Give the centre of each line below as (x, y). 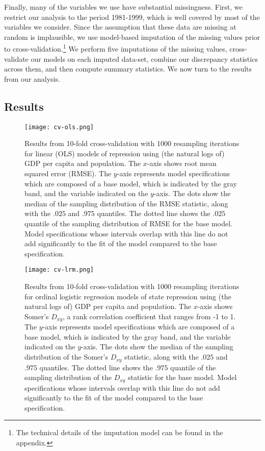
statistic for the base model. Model (182, 377)
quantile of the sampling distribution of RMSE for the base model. (128, 223)
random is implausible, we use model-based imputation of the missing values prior (132, 37)
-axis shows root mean (182, 163)
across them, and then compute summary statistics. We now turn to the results (128, 69)
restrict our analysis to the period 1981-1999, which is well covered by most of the (132, 17)
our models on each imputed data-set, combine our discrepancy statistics (144, 58)
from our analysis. (32, 78)
